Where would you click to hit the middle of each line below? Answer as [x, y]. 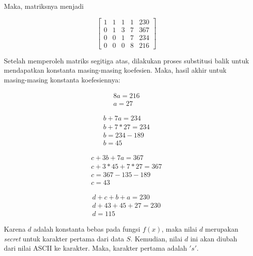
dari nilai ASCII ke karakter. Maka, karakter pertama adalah [96, 248]
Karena [15, 228]
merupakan [222, 228]
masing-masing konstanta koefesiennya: [62, 79]
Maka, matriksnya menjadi [44, 6]
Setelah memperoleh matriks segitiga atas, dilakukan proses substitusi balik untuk [126, 60]
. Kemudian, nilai [156, 238]
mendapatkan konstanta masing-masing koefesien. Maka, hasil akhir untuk [115, 70]
